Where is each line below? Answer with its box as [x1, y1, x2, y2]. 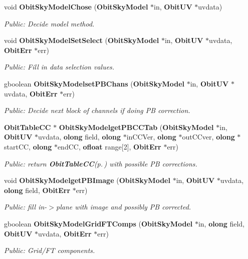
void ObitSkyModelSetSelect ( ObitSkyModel [4, 35, 159, 45]
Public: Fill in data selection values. [4, 61, 115, 72]
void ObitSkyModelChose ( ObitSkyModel [4, 1, 148, 11]
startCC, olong [4, 141, 52, 151]
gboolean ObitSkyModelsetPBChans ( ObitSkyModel [4, 78, 184, 88]
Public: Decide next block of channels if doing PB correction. [4, 105, 190, 115]
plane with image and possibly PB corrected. [56, 201, 191, 212]
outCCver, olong [182, 131, 235, 142]
